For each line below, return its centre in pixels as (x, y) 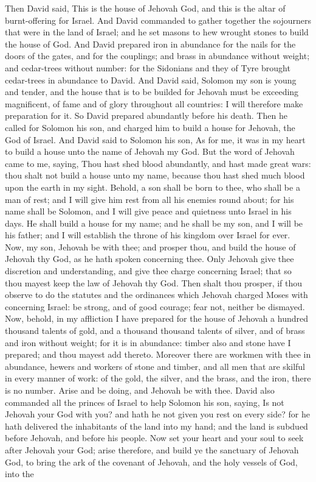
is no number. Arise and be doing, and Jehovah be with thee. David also (140, 390)
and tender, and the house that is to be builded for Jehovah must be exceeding (152, 92)
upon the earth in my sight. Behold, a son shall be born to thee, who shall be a (153, 187)
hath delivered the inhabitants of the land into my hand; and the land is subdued (156, 426)
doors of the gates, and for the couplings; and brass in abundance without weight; (157, 56)
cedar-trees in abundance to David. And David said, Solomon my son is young (151, 80)
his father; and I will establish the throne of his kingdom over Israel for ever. (148, 235)
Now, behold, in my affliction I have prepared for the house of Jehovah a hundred (156, 318)
